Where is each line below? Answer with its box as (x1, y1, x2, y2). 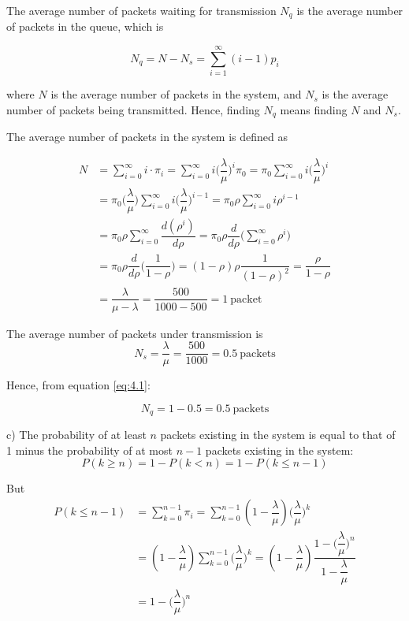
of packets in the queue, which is (6, 18, 164, 35)
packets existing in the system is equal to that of (160, 426, 396, 443)
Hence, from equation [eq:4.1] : (6, 377, 151, 393)
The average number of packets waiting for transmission (6, 2, 277, 18)
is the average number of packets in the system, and (50, 86, 302, 102)
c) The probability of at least (6, 426, 147, 443)
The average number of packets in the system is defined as (6, 128, 288, 145)
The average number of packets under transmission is (6, 325, 263, 341)
